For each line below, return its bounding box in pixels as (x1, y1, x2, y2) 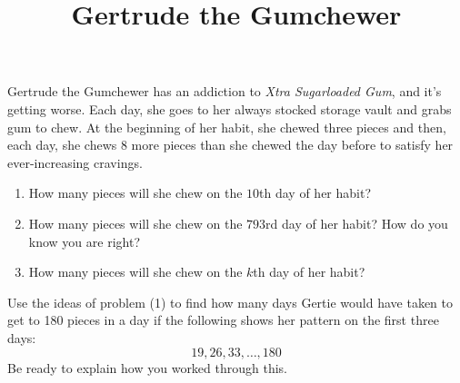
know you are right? (28, 231, 140, 250)
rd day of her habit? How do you (265, 213, 448, 232)
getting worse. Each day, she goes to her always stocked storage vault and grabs (7, 99, 452, 118)
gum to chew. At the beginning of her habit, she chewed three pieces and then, (7, 117, 446, 136)
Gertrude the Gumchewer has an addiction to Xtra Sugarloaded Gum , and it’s (7, 82, 442, 101)
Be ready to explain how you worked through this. (7, 358, 288, 377)
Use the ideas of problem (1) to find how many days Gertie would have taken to (7, 292, 453, 311)
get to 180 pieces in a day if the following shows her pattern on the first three (7, 310, 439, 329)
